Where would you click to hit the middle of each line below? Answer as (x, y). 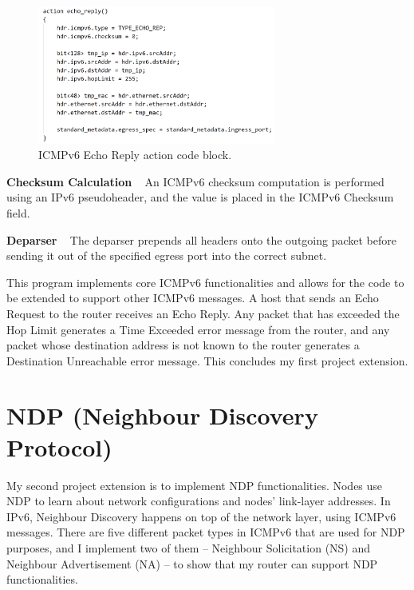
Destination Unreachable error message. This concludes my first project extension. (207, 360)
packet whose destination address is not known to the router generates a (183, 345)
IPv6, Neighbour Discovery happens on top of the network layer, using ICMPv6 (201, 516)
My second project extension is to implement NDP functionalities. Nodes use (195, 485)
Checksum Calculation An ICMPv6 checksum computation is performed (195, 181)
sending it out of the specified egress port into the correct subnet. (167, 255)
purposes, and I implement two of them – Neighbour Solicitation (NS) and (189, 547)
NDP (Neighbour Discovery (162, 415)
